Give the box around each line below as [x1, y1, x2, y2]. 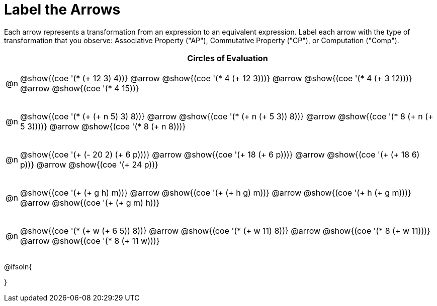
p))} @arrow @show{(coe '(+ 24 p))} [20, 159, 158, 170]
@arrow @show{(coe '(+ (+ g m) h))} [20, 197, 160, 208]
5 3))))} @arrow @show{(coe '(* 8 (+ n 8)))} [20, 121, 186, 131]
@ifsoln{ [4, 262, 32, 271]
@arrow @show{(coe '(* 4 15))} [20, 83, 139, 93]
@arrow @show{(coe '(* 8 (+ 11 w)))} [20, 235, 160, 246]
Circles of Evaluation [187, 53, 268, 63]
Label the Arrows [4, 1, 121, 18]
